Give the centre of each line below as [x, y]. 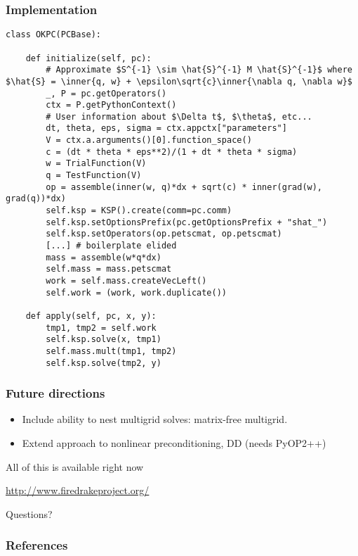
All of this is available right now [75, 466]
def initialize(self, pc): [88, 58]
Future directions [55, 393]
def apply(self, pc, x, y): [91, 316]
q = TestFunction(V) [94, 176]
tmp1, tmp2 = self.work [101, 328]
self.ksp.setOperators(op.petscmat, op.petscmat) [164, 234]
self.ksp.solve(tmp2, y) [104, 363]
